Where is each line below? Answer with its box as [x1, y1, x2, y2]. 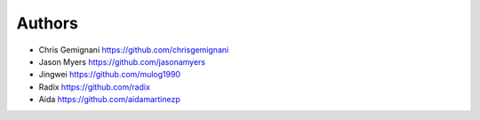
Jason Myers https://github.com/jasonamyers [38, 56, 206, 67]
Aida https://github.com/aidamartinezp [38, 94, 181, 105]
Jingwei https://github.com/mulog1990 [38, 69, 181, 80]
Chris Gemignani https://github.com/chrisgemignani [38, 44, 229, 55]
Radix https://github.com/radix [38, 81, 151, 92]
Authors [16, 13, 79, 33]
